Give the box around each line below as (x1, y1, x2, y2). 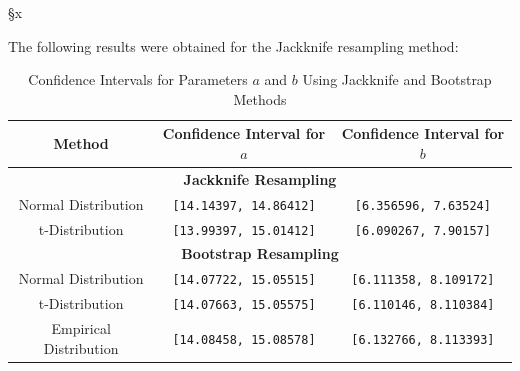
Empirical (51, 318, 111, 339)
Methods (233, 88, 287, 109)
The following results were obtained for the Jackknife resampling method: (8, 35, 459, 56)
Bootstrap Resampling (181, 243, 339, 264)
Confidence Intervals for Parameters (28, 69, 248, 90)
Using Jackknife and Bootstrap (302, 69, 492, 90)
